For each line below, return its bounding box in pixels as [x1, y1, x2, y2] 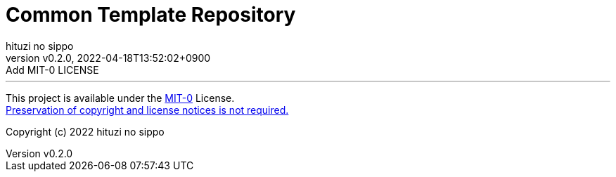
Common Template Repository [6, 3, 296, 27]
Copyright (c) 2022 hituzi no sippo [6, 125, 165, 138]
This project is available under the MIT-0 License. [6, 91, 235, 104]
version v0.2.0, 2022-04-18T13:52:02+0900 [6, 51, 211, 64]
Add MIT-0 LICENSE [6, 63, 99, 76]
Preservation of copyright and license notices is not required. [6, 103, 289, 116]
